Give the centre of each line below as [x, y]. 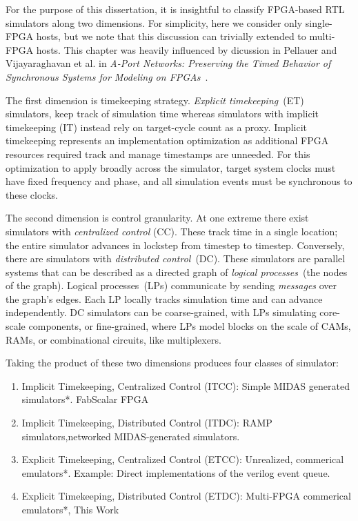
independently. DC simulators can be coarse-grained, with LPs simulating [161, 312]
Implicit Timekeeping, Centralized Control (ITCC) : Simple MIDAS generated [186, 385]
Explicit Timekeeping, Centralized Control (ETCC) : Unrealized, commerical [183, 459]
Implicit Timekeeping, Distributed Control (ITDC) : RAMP [147, 423]
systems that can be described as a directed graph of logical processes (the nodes [177, 272]
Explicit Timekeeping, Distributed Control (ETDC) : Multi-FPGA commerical [186, 496]
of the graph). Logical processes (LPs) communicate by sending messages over [171, 285]
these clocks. [32, 194]
